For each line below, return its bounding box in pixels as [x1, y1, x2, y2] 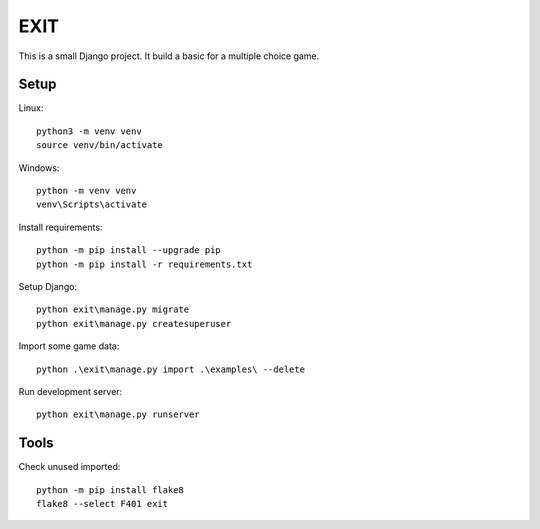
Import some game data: [18, 340, 120, 352]
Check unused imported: [18, 461, 121, 473]
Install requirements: [18, 221, 103, 233]
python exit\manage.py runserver [36, 409, 200, 420]
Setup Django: [18, 280, 78, 292]
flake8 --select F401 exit [36, 498, 169, 509]
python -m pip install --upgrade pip [36, 245, 222, 256]
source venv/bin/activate [36, 140, 164, 151]
